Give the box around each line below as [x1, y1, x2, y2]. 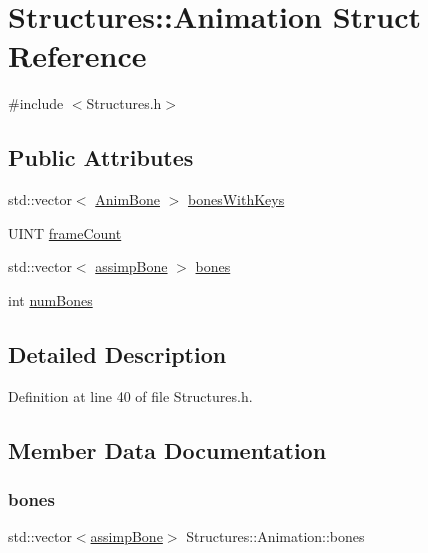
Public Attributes [8, 142, 194, 173]
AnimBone [95, 189, 160, 210]
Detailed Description [8, 338, 227, 369]
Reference [8, 35, 147, 76]
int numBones [8, 289, 93, 310]
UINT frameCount [8, 222, 122, 243]
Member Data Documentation [8, 434, 327, 465]
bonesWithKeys [187, 189, 285, 210]
